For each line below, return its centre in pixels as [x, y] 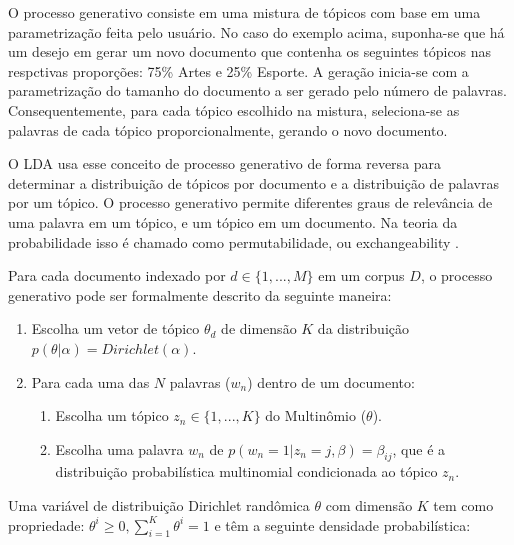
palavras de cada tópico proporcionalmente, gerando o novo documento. [228, 129]
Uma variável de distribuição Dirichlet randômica [159, 505]
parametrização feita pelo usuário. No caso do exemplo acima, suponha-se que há [256, 31]
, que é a [419, 448]
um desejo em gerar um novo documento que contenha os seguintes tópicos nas [250, 51]
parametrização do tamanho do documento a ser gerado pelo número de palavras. [257, 90]
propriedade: [46, 524]
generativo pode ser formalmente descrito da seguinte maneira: [200, 294]
